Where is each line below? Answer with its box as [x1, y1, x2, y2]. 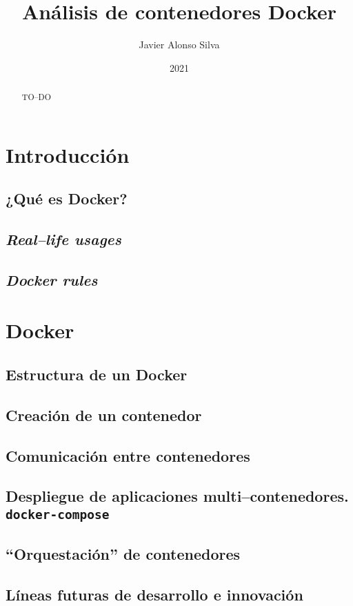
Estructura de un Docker [6, 364, 188, 385]
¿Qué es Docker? [6, 188, 128, 209]
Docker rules [6, 268, 98, 290]
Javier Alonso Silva [139, 37, 220, 52]
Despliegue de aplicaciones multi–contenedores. [6, 485, 349, 507]
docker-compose [6, 507, 110, 522]
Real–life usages [6, 228, 122, 250]
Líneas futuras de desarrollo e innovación [6, 583, 303, 605]
